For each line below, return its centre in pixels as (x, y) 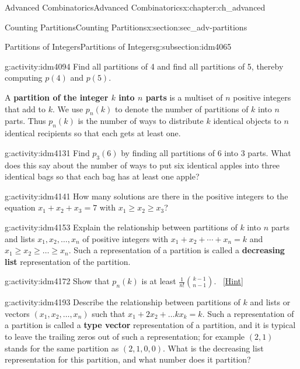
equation (20, 207)
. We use (68, 108)
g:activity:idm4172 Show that (57, 281)
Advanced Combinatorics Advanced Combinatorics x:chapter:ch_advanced (135, 7)
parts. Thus (25, 121)
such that (109, 313)
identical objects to (247, 121)
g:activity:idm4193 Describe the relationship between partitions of (123, 302)
